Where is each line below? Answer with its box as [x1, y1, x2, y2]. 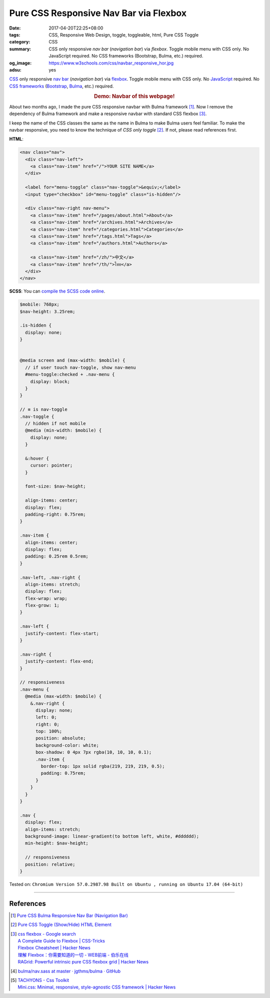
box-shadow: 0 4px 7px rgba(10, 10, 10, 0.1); [35, 749, 152, 755]
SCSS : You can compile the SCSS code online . [9, 288, 105, 294]
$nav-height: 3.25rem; [19, 308, 75, 314]
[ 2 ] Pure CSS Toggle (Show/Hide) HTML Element [10, 921, 112, 927]
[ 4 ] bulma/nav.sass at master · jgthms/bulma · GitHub [10, 968, 121, 974]
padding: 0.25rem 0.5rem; [25, 553, 88, 559]
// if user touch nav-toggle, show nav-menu [25, 364, 136, 370]
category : [9, 39, 30, 45]
